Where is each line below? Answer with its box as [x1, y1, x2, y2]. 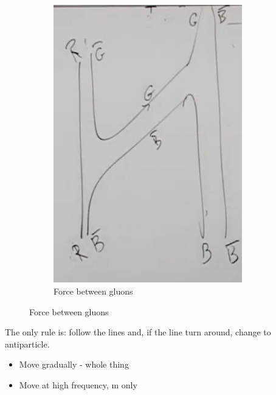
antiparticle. [5, 337, 50, 350]
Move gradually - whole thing [19, 358, 129, 371]
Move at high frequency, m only [19, 378, 137, 391]
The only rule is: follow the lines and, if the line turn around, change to [5, 326, 271, 338]
